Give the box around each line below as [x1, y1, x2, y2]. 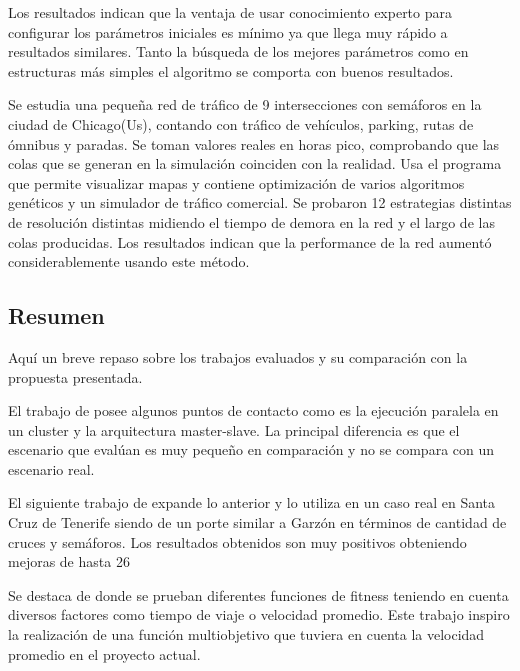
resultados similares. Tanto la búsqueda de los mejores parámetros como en [8, 41, 469, 62]
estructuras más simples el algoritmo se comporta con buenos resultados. [8, 60, 454, 81]
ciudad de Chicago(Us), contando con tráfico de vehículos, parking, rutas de [8, 113, 474, 134]
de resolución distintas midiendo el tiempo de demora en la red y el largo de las [8, 211, 495, 232]
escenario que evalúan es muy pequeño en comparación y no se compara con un [8, 439, 495, 460]
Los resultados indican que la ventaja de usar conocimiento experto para [8, 2, 452, 22]
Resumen [8, 300, 105, 331]
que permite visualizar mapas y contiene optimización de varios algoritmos [8, 172, 465, 193]
